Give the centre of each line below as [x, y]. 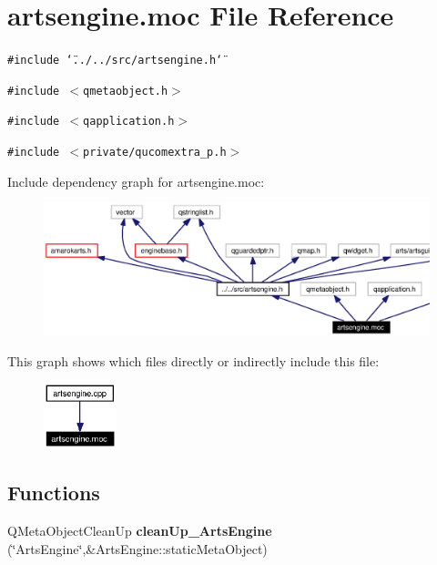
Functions [54, 493]
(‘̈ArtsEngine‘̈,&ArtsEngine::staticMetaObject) [137, 548]
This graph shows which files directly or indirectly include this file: [193, 360]
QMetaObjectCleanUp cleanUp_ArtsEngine [140, 531]
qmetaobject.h [126, 91]
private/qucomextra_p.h [155, 153]
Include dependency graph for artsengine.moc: [136, 181]
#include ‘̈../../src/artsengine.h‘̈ [115, 61]
